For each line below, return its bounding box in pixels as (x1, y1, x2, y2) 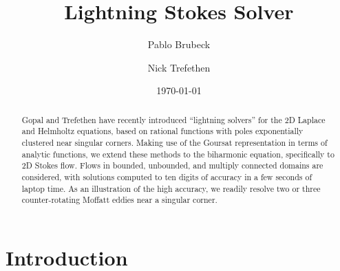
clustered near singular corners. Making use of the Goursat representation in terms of (21, 137, 328, 149)
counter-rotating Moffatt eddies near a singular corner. (21, 194, 217, 206)
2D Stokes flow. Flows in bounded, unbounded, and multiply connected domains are (21, 160, 323, 171)
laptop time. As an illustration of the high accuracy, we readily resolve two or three (21, 182, 321, 194)
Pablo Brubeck (147, 37, 211, 52)
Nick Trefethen (147, 60, 211, 74)
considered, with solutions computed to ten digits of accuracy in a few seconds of (21, 171, 312, 182)
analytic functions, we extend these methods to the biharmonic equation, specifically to (21, 148, 334, 160)
